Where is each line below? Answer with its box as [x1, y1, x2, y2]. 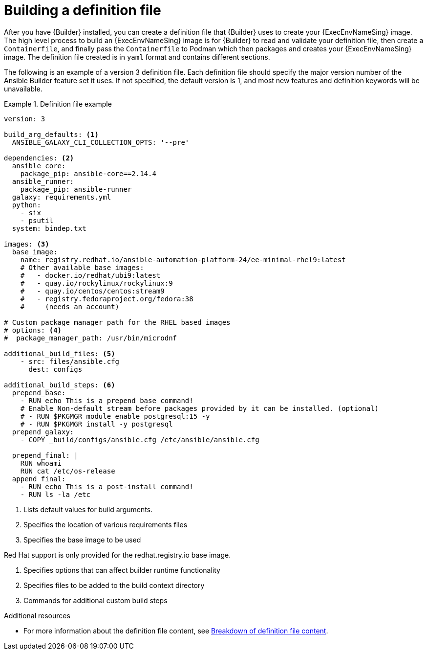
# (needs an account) [20, 302, 120, 311]
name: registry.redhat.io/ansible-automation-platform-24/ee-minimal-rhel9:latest [20, 255, 346, 264]
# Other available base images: [20, 263, 144, 271]
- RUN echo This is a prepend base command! [20, 396, 193, 405]
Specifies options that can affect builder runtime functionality [23, 565, 220, 574]
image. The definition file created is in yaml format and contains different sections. [4, 52, 270, 61]
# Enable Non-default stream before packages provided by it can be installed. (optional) [20, 404, 379, 412]
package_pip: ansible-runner [20, 185, 132, 193]
